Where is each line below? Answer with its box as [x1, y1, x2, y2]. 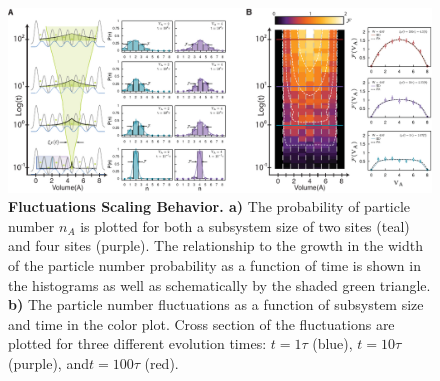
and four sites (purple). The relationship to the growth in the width [8, 235, 423, 256]
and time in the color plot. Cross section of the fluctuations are [8, 313, 395, 334]
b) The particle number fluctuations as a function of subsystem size [8, 294, 424, 315]
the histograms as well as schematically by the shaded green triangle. [8, 274, 431, 295]
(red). [144, 353, 179, 374]
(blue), [312, 333, 353, 354]
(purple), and [8, 353, 89, 374]
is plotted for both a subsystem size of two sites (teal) [80, 215, 410, 236]
